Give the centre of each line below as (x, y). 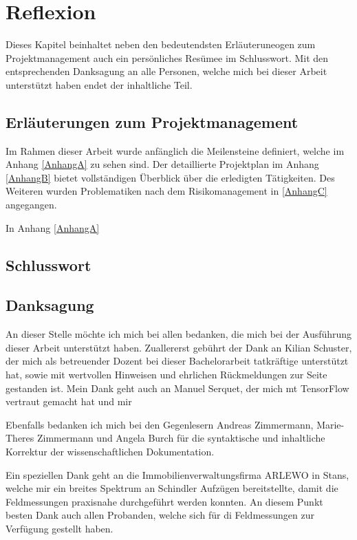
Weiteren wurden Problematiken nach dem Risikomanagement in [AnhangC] (166, 191)
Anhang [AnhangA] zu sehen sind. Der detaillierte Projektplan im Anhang (162, 164)
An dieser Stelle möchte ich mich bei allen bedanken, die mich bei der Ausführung (179, 334)
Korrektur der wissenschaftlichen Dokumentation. (110, 451)
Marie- (331, 424)
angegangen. (31, 205)
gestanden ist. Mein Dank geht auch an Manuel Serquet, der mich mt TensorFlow (177, 388)
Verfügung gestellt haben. (60, 528)
